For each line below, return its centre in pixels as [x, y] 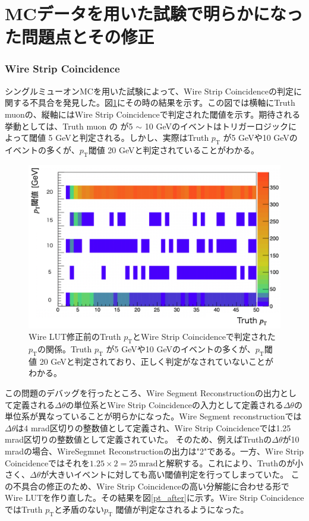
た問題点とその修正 [80, 37]
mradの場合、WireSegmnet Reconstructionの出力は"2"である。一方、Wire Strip [154, 451]
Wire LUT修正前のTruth [75, 337]
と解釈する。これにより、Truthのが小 [231, 462]
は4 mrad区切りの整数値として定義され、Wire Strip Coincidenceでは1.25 [153, 427]
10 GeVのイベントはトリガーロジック [216, 126]
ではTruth [24, 509]
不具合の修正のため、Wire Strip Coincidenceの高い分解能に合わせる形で [151, 486]
